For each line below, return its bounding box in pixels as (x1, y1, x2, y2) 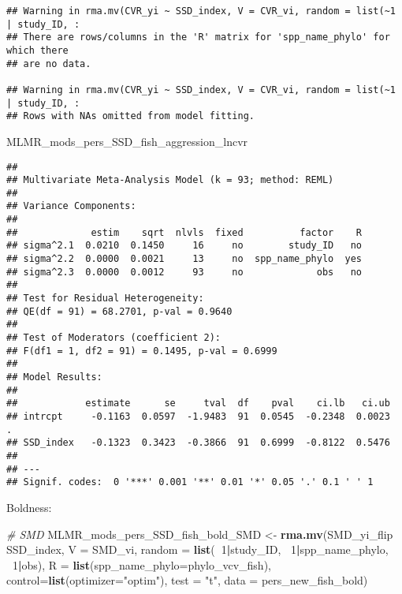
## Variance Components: (6, 200, 136, 212)
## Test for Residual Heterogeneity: (6, 293, 204, 304)
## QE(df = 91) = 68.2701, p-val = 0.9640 (6, 305, 233, 317)
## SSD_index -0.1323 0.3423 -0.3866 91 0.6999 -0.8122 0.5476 (6, 437, 390, 449)
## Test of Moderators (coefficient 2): (6, 332, 221, 344)
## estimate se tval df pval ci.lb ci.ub (6, 398, 390, 409)
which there (6, 44, 69, 56)
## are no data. (6, 58, 91, 69)
